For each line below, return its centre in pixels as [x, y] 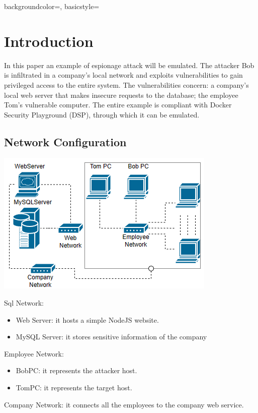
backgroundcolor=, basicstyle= [52, 6]
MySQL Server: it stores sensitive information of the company [111, 337]
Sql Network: [24, 303]
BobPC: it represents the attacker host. [76, 370]
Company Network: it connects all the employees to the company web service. [124, 404]
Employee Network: [34, 353]
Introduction [49, 41]
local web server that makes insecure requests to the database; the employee [121, 95]
